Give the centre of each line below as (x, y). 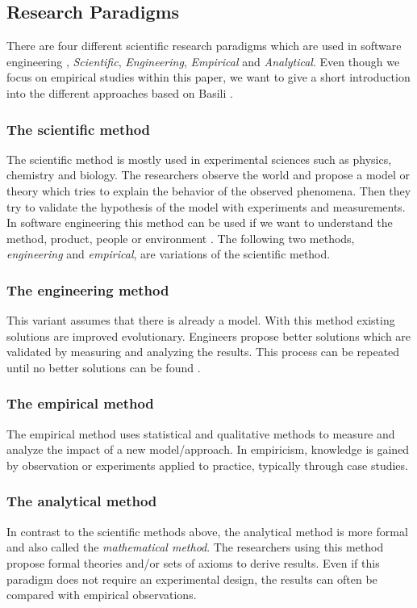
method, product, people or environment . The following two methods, (181, 238)
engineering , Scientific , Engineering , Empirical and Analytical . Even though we (203, 61)
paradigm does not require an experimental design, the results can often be (192, 579)
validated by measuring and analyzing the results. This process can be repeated (203, 352)
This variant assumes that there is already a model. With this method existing (201, 320)
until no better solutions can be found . (104, 367)
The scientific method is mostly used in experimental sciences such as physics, (199, 159)
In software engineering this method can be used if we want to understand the (200, 222)
